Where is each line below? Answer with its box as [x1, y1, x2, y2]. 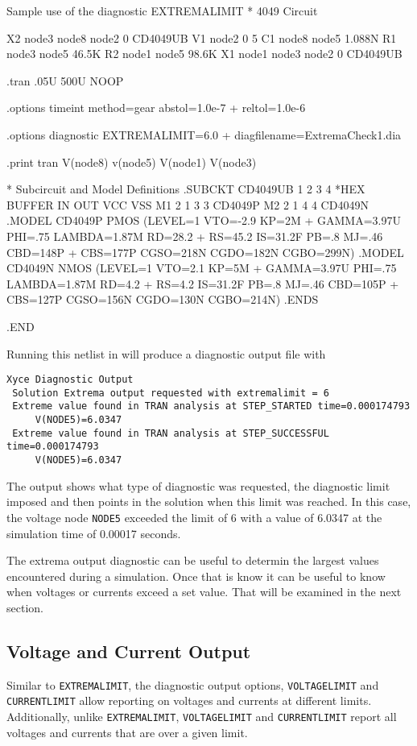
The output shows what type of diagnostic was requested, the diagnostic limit [6, 477, 390, 494]
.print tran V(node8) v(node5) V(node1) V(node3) [6, 153, 257, 170]
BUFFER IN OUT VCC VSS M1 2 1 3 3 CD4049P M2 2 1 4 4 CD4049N [6, 196, 369, 213]
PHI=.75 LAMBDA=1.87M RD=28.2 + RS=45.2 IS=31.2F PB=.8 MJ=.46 [6, 227, 383, 244]
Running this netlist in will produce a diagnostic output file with [6, 345, 326, 362]
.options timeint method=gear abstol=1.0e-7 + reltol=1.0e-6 [6, 99, 306, 116]
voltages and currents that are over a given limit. [6, 723, 248, 740]
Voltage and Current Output [6, 638, 251, 663]
